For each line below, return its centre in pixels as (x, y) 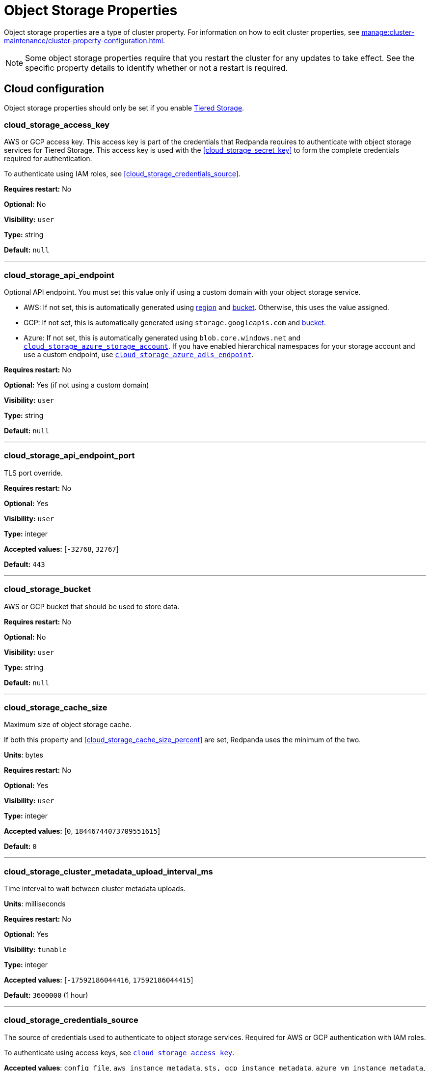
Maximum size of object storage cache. (68, 725)
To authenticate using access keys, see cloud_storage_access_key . (119, 1052)
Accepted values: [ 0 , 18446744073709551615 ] (82, 831)
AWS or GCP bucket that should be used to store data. (92, 606)
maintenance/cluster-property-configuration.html (84, 40)
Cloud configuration (54, 89)
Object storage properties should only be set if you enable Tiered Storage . (124, 108)
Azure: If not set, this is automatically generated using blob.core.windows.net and (162, 338)
